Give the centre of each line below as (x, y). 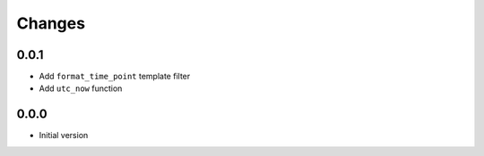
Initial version (64, 135)
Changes (51, 23)
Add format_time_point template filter (115, 77)
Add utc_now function (81, 88)
